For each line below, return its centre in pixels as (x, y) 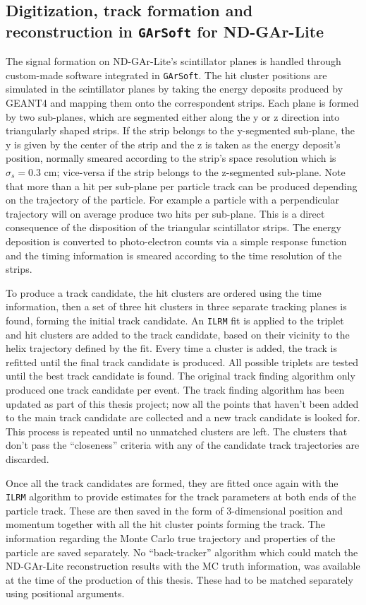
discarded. (28, 458)
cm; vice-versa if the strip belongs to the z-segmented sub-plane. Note (195, 171)
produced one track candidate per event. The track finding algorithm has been (175, 389)
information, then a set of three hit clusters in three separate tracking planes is (176, 306)
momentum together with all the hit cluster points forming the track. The (165, 524)
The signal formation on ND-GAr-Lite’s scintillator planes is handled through (173, 61)
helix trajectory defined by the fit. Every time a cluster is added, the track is (172, 348)
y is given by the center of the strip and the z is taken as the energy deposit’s (173, 144)
